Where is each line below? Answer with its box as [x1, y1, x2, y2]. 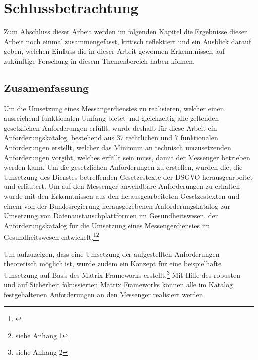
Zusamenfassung [4, 80, 89, 95]
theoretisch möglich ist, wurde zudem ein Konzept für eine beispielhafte [4, 258, 222, 269]
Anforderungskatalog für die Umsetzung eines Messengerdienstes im [4, 220, 210, 230]
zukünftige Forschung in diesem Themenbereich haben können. [4, 55, 194, 66]
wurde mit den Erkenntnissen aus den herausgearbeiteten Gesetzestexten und [4, 191, 240, 201]
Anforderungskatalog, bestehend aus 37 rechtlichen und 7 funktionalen [4, 132, 218, 143]
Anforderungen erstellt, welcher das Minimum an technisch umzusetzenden [4, 142, 231, 153]
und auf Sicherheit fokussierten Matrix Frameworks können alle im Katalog [4, 279, 233, 290]
